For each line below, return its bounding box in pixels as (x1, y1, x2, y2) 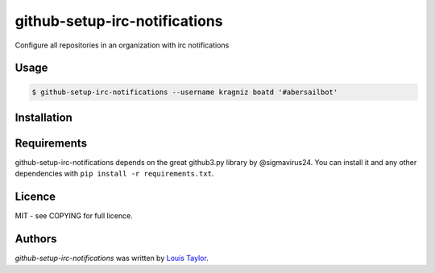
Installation (14, 110, 72, 124)
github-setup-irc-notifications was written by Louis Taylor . (14, 254, 209, 263)
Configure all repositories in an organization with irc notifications (14, 40, 230, 50)
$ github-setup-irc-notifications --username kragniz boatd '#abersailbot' (31, 87, 338, 97)
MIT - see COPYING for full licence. (14, 211, 133, 221)
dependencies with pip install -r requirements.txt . (14, 169, 214, 179)
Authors (14, 232, 57, 246)
